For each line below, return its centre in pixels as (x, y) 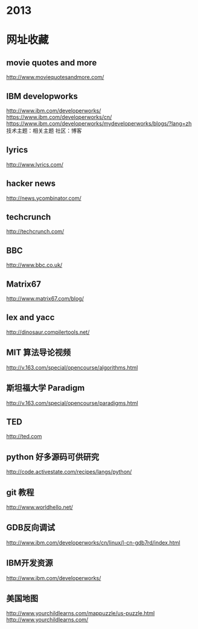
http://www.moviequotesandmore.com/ (55, 77)
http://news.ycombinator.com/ (44, 198)
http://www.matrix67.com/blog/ (45, 299)
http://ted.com (24, 436)
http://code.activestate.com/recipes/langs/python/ (69, 472)
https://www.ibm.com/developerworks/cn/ (59, 117)
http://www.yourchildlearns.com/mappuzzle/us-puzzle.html (81, 613)
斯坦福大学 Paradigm (46, 388)
